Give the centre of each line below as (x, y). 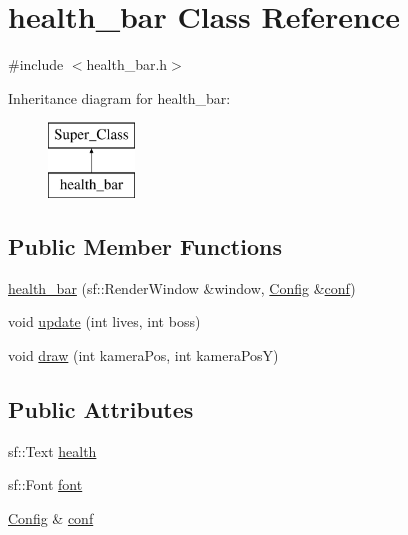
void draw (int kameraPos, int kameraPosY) (143, 354)
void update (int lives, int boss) (104, 321)
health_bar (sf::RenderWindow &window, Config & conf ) (182, 287)
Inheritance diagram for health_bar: (119, 97)
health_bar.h (127, 64)
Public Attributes (101, 408)
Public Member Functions (145, 245)
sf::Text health (52, 450)
